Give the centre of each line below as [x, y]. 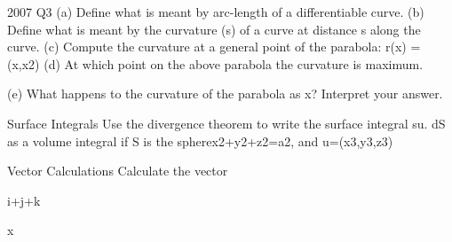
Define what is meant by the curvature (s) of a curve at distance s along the [214, 29]
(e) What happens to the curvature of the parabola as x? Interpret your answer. [225, 94]
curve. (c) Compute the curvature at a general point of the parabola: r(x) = [214, 47]
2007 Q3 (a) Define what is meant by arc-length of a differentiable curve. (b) [216, 12]
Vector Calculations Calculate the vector [118, 171]
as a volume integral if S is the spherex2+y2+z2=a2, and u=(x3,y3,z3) [200, 141]
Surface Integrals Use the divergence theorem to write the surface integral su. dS [226, 123]
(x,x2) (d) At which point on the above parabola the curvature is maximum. [215, 63]
